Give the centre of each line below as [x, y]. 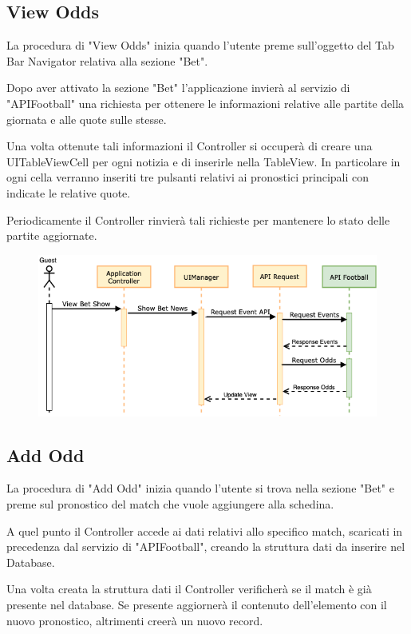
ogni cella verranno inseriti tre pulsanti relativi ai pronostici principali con [188, 177]
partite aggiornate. [52, 235]
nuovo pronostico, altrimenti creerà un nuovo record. [135, 620]
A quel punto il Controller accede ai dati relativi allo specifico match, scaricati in [205, 530]
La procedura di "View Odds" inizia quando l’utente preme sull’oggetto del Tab [200, 45]
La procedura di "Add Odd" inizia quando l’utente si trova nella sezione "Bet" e [200, 488]
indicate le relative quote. [69, 192]
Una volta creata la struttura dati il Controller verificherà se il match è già [189, 589]
